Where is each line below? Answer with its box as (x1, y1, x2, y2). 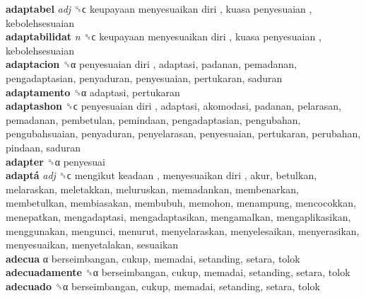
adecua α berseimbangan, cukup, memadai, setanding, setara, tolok (6, 251, 300, 265)
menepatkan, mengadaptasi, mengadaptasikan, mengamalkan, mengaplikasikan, (6, 209, 351, 224)
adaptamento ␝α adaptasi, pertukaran (6, 84, 180, 99)
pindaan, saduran (6, 139, 81, 154)
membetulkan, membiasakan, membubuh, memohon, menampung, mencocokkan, (6, 195, 356, 210)
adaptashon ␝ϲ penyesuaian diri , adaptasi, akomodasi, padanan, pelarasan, (6, 98, 342, 113)
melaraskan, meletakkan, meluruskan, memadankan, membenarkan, (6, 181, 299, 196)
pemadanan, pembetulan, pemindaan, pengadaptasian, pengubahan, (6, 112, 301, 127)
